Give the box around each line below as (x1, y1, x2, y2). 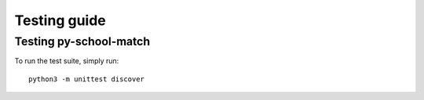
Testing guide (14, 12, 106, 29)
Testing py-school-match (14, 34, 151, 48)
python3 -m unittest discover (28, 74, 145, 84)
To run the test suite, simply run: (14, 56, 119, 66)
